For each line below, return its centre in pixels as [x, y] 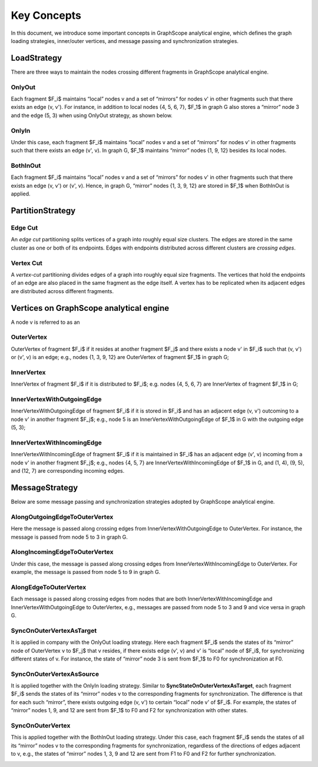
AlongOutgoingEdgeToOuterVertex [62, 517]
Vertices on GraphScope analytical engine [90, 308]
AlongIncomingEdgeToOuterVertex [62, 552]
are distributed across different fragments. [62, 291]
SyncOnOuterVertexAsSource [55, 674]
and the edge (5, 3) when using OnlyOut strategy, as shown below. [92, 115]
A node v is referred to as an [45, 322]
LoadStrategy [37, 58]
